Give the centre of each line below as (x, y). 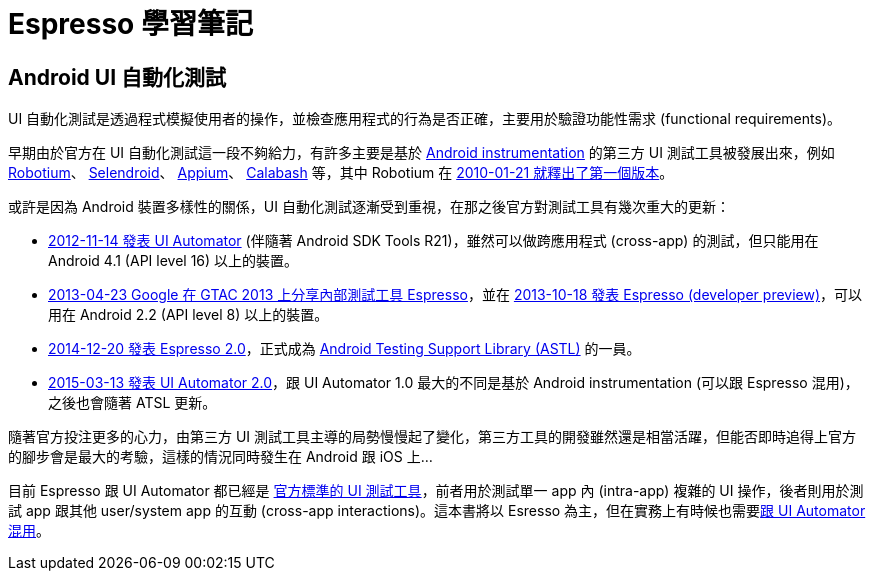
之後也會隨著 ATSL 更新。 (132, 403)
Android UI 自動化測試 (117, 77)
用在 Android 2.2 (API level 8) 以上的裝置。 (188, 315)
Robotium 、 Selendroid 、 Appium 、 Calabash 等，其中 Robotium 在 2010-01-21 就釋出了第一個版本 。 (341, 173)
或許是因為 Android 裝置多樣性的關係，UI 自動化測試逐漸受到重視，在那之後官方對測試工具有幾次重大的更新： (369, 207)
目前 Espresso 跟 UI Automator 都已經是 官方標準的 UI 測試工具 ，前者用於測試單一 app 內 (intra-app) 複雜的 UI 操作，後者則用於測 (436, 491)
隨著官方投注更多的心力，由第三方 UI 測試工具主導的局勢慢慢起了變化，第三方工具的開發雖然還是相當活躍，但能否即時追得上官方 (432, 437)
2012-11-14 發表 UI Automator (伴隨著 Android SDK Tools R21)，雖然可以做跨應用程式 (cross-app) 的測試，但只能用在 (433, 241)
